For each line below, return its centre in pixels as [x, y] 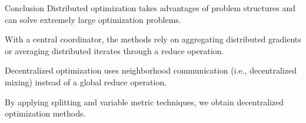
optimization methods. [45, 113]
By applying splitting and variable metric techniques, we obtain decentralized [144, 102]
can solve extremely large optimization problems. [93, 19]
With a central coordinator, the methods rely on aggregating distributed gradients [153, 39]
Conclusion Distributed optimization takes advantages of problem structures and [150, 8]
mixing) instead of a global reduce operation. [86, 82]
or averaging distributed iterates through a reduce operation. [114, 50]
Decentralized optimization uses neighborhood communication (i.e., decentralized [151, 70]
